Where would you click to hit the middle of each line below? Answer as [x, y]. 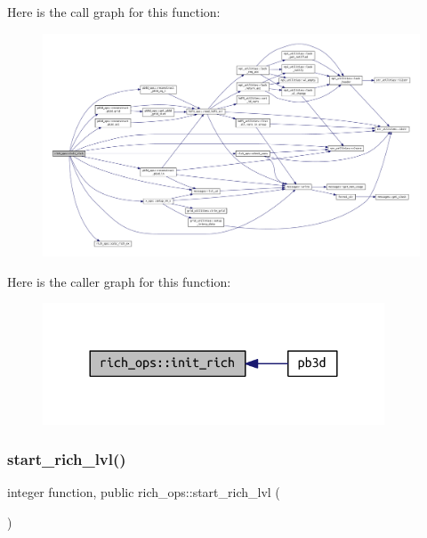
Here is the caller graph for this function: [119, 281]
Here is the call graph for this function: [114, 12]
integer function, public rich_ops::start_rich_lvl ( [144, 492]
